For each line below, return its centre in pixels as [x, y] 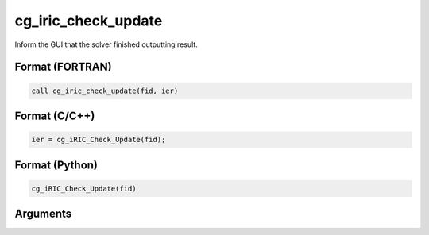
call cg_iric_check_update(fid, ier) [105, 91]
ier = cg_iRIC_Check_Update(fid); [99, 140]
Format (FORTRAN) [63, 67]
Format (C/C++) [55, 116]
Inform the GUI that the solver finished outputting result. [106, 44]
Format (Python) [56, 165]
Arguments [43, 214]
